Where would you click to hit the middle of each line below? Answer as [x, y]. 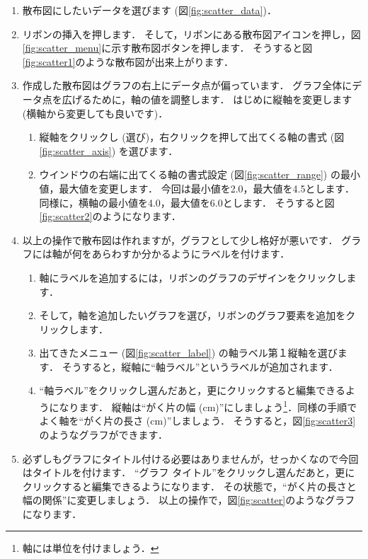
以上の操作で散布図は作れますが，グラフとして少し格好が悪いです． [180, 240]
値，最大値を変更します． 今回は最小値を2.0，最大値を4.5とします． [197, 188]
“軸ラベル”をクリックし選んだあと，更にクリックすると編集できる [192, 390]
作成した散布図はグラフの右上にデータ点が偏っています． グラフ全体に [187, 85]
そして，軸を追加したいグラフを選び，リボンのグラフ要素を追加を [192, 315]
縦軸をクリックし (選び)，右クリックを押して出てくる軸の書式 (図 [192, 137]
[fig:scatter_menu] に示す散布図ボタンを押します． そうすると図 [167, 48]
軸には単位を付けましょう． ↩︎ [91, 548]
